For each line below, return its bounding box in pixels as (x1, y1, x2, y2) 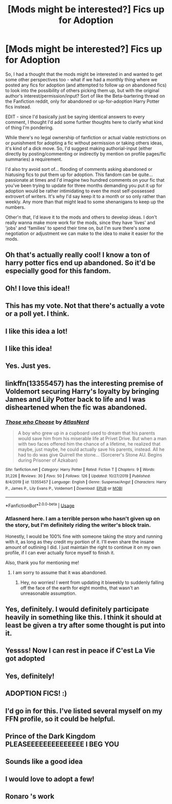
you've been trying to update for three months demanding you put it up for (5, 182, 163, 188)
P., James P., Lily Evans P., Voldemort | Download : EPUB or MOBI (5, 486, 123, 491)
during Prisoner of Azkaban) (17, 457, 78, 463)
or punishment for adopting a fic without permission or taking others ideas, (5, 140, 163, 146)
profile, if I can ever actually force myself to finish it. (5, 549, 115, 556)
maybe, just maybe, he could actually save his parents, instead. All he (17, 446, 165, 452)
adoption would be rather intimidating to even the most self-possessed (5, 188, 155, 194)
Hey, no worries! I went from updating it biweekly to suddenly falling (20, 579, 164, 585)
